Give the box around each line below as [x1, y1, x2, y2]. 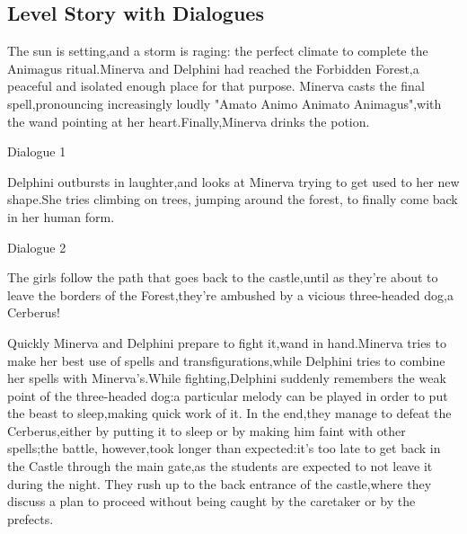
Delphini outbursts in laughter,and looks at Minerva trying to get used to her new [7, 172, 460, 191]
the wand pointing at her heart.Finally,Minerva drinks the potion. [7, 111, 370, 130]
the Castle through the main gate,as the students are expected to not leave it [7, 457, 433, 476]
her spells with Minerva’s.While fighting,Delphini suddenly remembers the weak [7, 369, 446, 387]
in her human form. [7, 207, 115, 226]
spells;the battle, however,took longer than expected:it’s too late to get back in [7, 439, 441, 458]
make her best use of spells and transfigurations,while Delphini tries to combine [7, 351, 445, 369]
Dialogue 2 [7, 237, 66, 256]
